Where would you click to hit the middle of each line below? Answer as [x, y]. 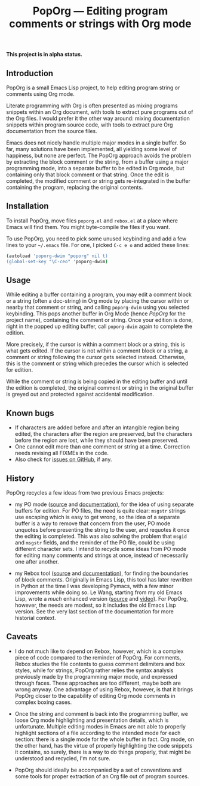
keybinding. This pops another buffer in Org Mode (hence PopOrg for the [96, 314]
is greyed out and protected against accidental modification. [80, 394]
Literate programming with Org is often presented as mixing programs [92, 106]
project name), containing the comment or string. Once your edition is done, [100, 320]
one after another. [37, 561]
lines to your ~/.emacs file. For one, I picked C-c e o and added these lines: [98, 245]
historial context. [36, 618]
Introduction [30, 73]
